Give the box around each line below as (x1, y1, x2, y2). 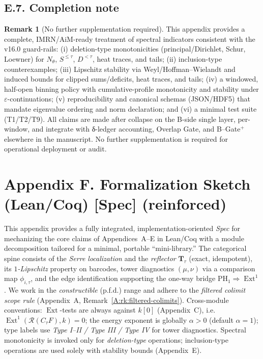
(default (209, 314, 233, 325)
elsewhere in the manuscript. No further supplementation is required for (4, 133, 228, 144)
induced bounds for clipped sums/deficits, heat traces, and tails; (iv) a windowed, (4, 73, 258, 84)
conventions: (4, 304, 42, 315)
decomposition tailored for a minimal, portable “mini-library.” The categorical (4, 243, 247, 253)
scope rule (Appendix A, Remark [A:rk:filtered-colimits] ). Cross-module (4, 294, 229, 305)
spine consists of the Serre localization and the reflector (4, 253, 176, 264)
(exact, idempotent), (189, 253, 253, 264)
